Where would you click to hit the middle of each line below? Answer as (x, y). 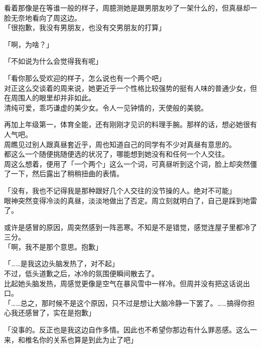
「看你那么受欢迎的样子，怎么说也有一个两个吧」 (85, 78)
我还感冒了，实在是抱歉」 (53, 313)
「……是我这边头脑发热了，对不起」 (61, 263)
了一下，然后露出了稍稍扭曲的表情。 (64, 173)
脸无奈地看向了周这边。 (43, 17)
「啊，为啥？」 (29, 44)
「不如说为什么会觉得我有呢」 (53, 61)
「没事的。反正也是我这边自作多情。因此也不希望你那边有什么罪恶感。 (120, 330)
